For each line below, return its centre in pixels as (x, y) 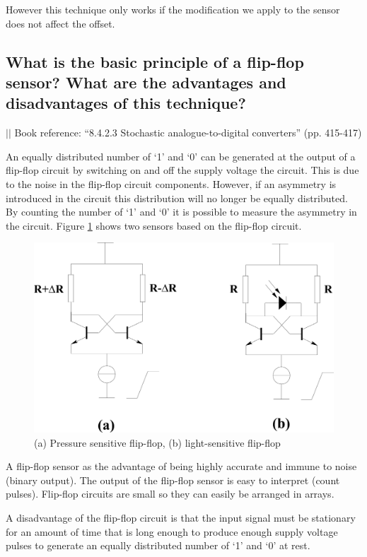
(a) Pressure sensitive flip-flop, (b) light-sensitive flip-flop (157, 442)
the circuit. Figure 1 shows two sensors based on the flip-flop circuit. (154, 225)
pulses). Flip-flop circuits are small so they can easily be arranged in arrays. (170, 494)
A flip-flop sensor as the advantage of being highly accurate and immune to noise (181, 466)
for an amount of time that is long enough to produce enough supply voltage (172, 531)
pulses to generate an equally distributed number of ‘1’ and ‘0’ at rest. (158, 545)
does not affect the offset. (60, 23)
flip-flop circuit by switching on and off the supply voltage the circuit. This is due (182, 170)
